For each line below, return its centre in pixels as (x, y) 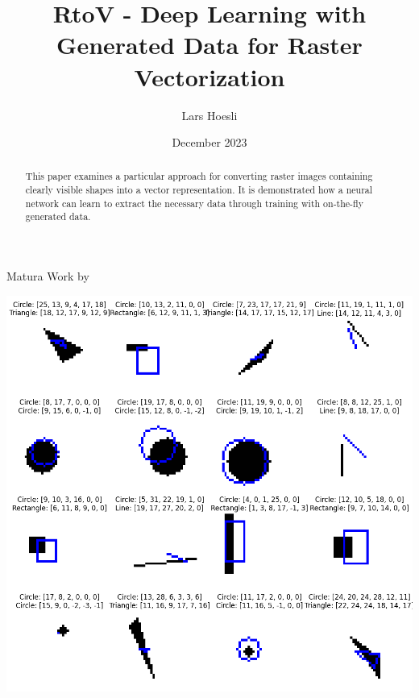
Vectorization (209, 76)
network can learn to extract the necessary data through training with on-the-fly (194, 203)
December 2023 (209, 142)
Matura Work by (48, 276)
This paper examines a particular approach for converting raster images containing (199, 176)
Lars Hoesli (209, 115)
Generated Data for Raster (209, 45)
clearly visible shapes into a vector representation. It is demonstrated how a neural (199, 190)
